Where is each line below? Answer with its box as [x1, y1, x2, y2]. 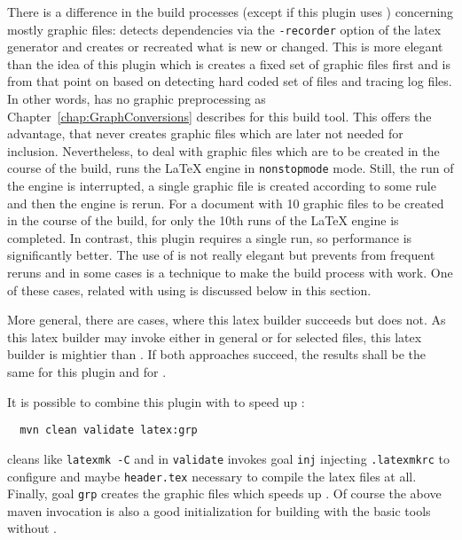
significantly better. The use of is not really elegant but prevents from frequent [7, 246, 435, 264]
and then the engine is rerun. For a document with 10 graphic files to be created [7, 193, 444, 212]
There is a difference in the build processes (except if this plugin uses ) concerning [7, 3, 454, 20]
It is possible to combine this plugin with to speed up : [7, 392, 305, 411]
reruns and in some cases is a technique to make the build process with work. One [7, 263, 453, 282]
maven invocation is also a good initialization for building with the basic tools [7, 501, 431, 520]
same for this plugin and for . [7, 363, 167, 380]
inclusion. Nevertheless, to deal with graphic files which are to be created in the [7, 141, 440, 160]
